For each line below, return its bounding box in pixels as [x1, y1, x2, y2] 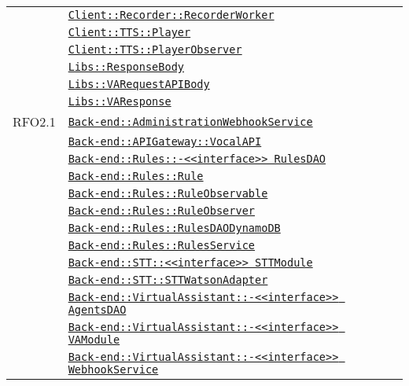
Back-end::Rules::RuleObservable [68, 187, 268, 200]
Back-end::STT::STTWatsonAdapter [68, 274, 268, 286]
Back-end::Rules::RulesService [68, 239, 256, 252]
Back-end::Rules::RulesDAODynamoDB [68, 222, 281, 234]
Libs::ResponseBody [68, 61, 185, 73]
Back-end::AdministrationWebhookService [68, 115, 313, 128]
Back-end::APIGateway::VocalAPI [68, 135, 262, 148]
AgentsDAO [68, 303, 127, 316]
